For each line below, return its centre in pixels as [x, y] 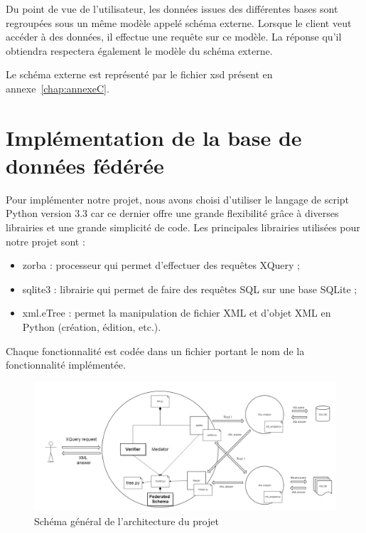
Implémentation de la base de [154, 137]
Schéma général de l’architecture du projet [127, 521]
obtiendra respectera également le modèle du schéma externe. [139, 50]
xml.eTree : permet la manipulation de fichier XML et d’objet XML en [177, 313]
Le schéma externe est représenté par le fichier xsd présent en [139, 74]
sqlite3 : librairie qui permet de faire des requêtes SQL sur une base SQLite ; [190, 289]
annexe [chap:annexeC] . [58, 88]
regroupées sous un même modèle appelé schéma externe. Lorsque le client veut [179, 22]
